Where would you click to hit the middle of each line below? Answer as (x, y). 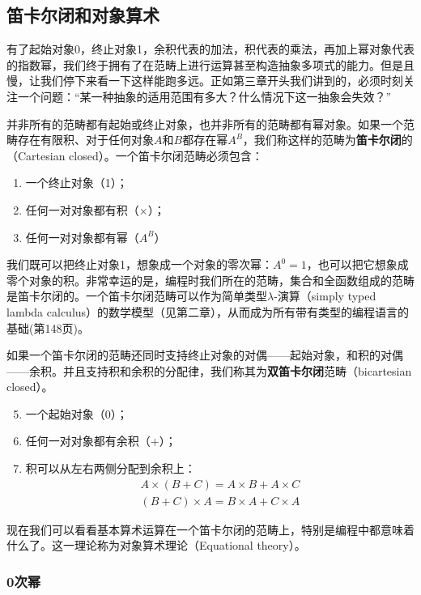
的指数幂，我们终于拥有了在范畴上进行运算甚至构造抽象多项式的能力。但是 (205, 64)
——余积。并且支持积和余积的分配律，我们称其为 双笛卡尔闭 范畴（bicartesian (209, 370)
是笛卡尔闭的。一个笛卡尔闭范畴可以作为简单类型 (137, 296)
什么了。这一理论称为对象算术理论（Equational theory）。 (156, 545)
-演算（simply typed (325, 296)
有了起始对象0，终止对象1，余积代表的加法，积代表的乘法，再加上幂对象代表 (210, 49)
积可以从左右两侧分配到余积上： (111, 468)
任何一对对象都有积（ (82, 209)
